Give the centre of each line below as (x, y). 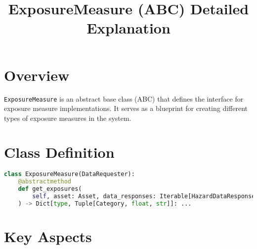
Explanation (128, 28)
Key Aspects (48, 236)
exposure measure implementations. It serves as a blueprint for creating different (126, 108)
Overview (37, 75)
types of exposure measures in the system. (68, 118)
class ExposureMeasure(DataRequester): (69, 174)
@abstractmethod (45, 182)
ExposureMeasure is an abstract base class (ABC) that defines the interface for (124, 98)
